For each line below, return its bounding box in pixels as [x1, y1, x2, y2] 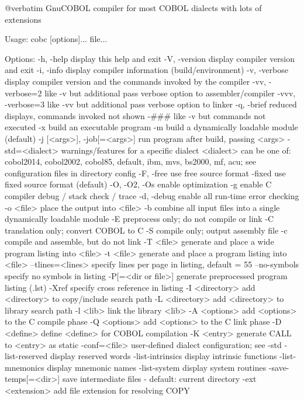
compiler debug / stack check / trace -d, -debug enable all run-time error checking [5, 189, 299, 201]
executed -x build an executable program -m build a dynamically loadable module [5, 121, 298, 133]
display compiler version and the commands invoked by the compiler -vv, [5, 75, 267, 87]
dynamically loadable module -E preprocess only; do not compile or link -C [5, 213, 274, 225]
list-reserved [5, 350, 48, 362]
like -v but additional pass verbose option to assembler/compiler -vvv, [44, 86, 296, 99]
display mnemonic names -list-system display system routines [47, 361, 267, 373]
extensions [5, 13, 42, 25]
